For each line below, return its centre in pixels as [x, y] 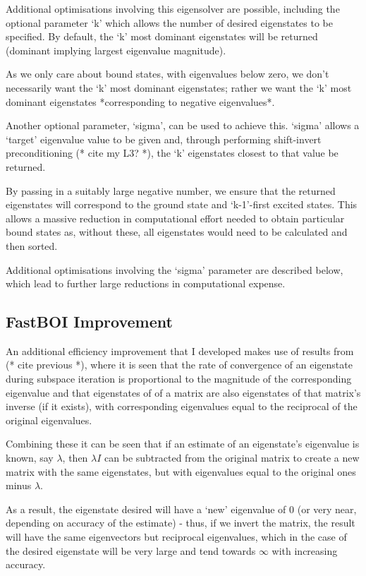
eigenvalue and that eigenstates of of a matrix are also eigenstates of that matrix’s [183, 392]
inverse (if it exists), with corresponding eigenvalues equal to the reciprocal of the [182, 406]
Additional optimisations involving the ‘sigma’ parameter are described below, [175, 269]
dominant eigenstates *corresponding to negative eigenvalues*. [140, 101]
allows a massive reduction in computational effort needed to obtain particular [175, 218]
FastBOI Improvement [89, 322]
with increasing [305, 550]
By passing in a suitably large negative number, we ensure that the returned [171, 190]
